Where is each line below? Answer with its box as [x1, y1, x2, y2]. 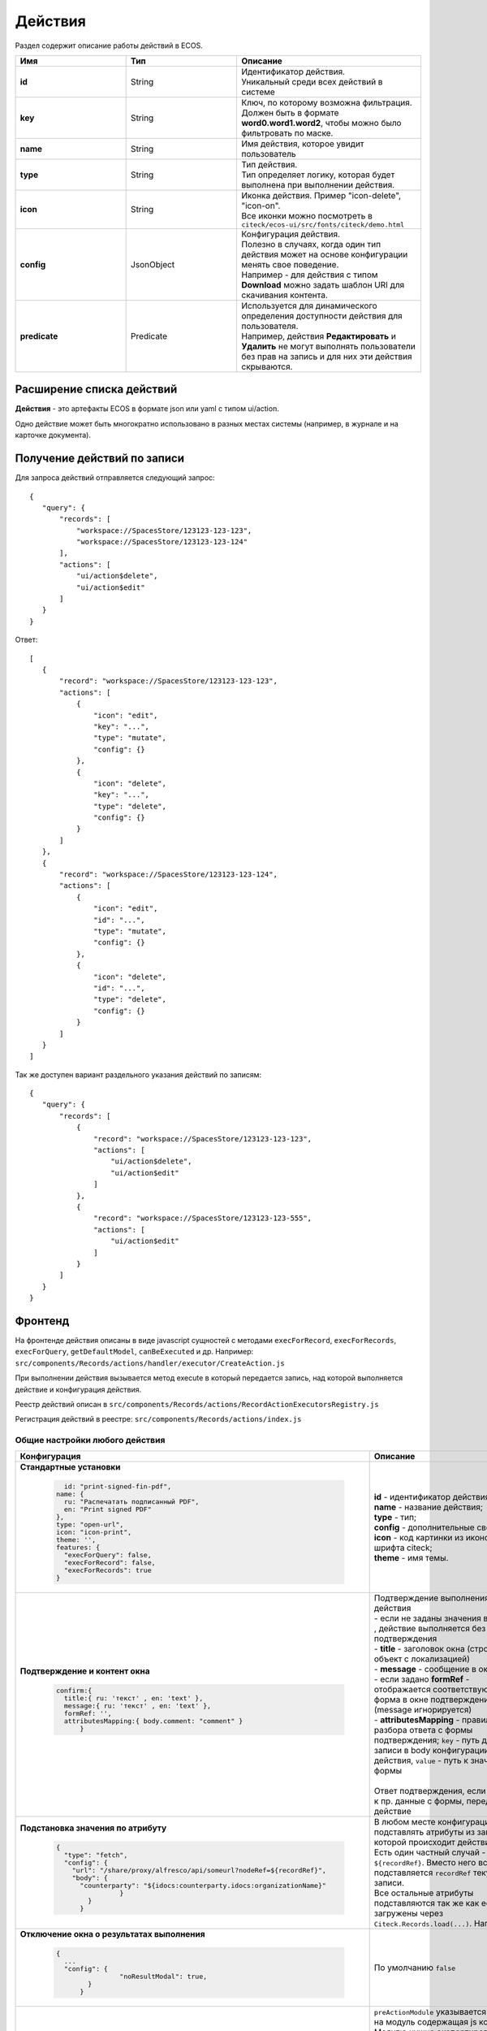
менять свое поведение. [240, 258, 339, 270]
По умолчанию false [373, 1962, 456, 1973]
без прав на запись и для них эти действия [240, 350, 413, 362]
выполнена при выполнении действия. [240, 179, 395, 190]
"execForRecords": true [63, 1566, 152, 1575]
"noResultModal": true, [119, 1973, 208, 1981]
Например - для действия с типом [240, 269, 378, 280]
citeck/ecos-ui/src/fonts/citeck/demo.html [240, 220, 405, 229]
